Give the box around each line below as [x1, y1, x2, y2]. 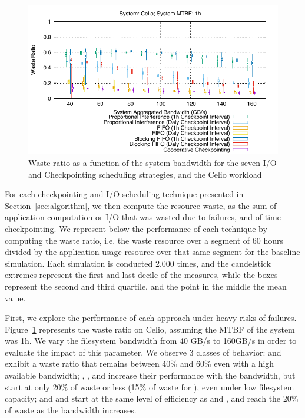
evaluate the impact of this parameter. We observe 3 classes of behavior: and [5, 346, 281, 358]
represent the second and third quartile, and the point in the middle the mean [5, 280, 287, 292]
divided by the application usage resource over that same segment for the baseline [5, 246, 300, 258]
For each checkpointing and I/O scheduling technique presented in [5, 188, 244, 200]
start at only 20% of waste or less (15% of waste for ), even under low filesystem [5, 380, 294, 393]
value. [5, 291, 26, 304]
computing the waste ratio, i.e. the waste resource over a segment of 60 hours [5, 234, 284, 246]
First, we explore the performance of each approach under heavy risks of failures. [5, 311, 297, 324]
